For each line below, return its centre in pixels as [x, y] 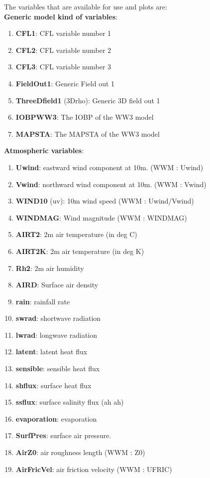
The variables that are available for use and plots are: [86, 6]
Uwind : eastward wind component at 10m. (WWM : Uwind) [109, 167]
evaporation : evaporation [56, 418]
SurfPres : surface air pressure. [63, 435]
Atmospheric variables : [44, 150]
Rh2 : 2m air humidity [50, 268]
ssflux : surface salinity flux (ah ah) [70, 402]
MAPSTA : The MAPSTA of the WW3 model [88, 133]
